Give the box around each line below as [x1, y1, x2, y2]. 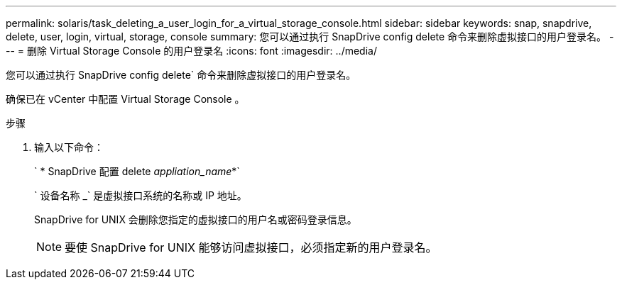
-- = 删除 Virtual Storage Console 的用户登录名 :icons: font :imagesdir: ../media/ [6, 45, 377, 57]
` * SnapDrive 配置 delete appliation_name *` [34, 165, 240, 177]
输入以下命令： [34, 141, 104, 153]
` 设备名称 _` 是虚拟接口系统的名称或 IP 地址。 [34, 189, 247, 201]
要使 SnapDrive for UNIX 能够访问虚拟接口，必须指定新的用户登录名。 [65, 240, 437, 255]
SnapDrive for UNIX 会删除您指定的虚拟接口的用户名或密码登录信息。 [34, 213, 357, 225]
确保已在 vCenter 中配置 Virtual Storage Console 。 [6, 93, 245, 105]
